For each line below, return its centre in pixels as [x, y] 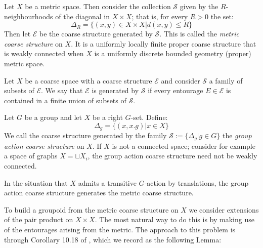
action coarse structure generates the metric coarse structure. [99, 193]
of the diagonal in [83, 16]
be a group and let [53, 117]
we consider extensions [224, 209]
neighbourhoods [29, 16]
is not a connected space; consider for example [184, 146]
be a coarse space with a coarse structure [89, 80]
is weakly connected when [44, 53]
